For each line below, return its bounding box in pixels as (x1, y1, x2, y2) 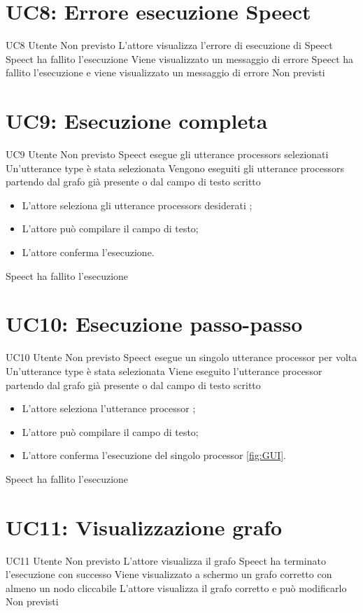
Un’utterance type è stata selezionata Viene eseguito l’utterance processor (6, 363, 322, 378)
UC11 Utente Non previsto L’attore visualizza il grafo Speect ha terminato (6, 553, 326, 568)
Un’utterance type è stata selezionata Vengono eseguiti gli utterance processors (6, 160, 344, 175)
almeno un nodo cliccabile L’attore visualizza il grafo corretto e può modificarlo (6, 580, 347, 595)
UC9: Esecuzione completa (6, 106, 268, 135)
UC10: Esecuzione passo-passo (6, 309, 303, 338)
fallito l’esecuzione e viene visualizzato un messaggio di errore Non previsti (6, 65, 325, 80)
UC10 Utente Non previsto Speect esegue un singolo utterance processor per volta (6, 350, 357, 365)
